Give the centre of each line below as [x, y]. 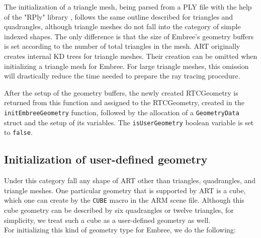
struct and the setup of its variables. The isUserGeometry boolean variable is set [129, 122]
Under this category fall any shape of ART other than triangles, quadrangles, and [130, 180]
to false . [18, 132]
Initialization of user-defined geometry [106, 159]
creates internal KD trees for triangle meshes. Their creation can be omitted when [131, 56]
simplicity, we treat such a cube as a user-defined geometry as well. [107, 220]
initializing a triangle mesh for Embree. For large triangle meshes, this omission [126, 66]
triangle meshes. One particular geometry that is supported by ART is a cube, [125, 190]
